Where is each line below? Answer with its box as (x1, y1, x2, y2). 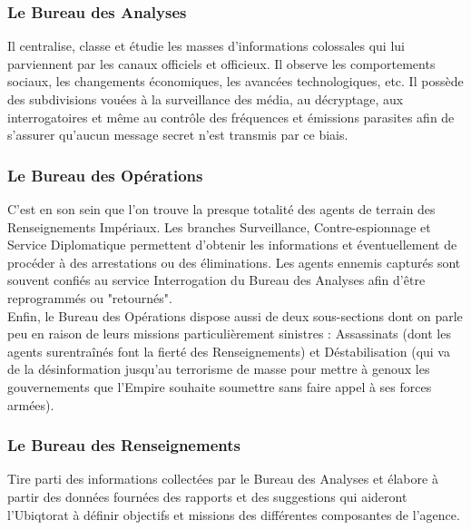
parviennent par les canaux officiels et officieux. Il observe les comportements (7, 54, 436, 73)
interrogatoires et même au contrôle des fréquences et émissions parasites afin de (7, 107, 455, 126)
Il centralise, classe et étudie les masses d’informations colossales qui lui (7, 36, 405, 55)
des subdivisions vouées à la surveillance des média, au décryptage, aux (7, 90, 404, 108)
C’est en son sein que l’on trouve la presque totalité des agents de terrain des (7, 200, 436, 218)
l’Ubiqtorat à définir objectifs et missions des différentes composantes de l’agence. (7, 505, 460, 524)
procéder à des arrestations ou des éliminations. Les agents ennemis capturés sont (7, 252, 461, 271)
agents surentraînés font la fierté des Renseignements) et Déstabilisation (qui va (7, 341, 450, 360)
